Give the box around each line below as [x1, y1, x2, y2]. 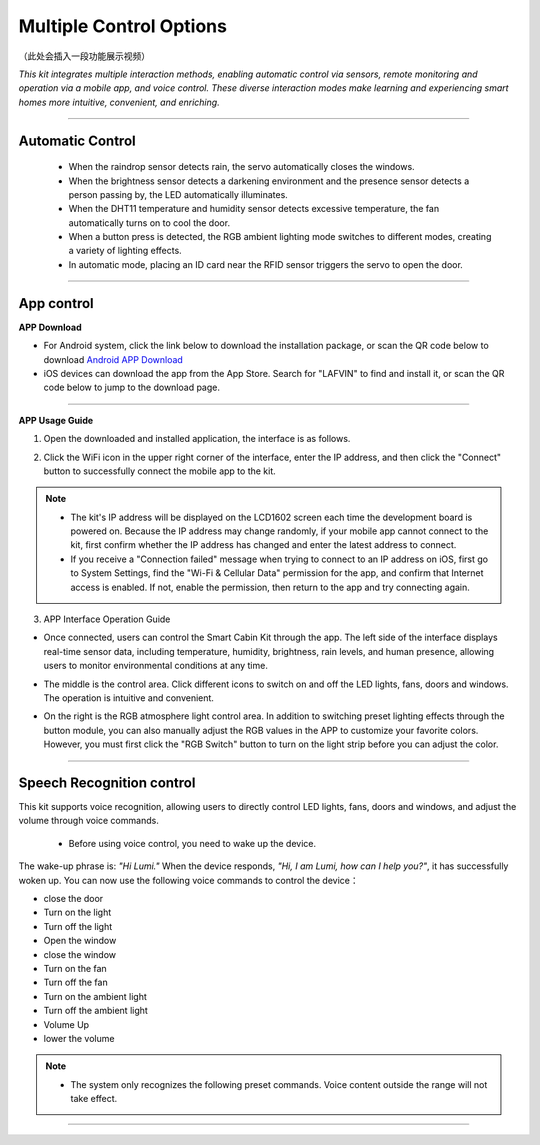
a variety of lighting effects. [68, 245, 182, 257]
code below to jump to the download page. [43, 381, 220, 394]
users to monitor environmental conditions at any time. [43, 660, 269, 672]
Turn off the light [43, 920, 113, 932]
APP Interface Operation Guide [43, 613, 171, 625]
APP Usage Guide [18, 414, 94, 426]
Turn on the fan [43, 962, 107, 974]
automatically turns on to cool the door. [68, 216, 230, 229]
